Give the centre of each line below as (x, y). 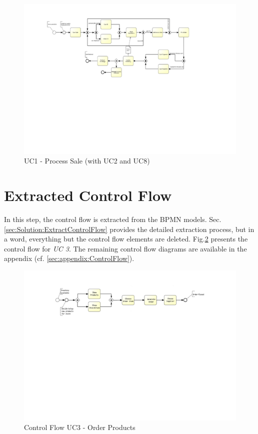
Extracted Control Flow (88, 195)
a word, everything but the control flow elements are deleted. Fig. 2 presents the (126, 239)
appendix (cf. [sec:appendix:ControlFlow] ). (69, 258)
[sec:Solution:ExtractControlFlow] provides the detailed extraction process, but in (129, 229)
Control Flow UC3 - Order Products (80, 427)
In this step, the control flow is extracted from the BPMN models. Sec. (113, 219)
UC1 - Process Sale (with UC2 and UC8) (87, 161)
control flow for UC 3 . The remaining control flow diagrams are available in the (125, 248)
